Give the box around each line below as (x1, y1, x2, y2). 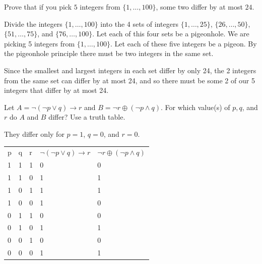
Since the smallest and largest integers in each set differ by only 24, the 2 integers (4, 65, 256, 75)
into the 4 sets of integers (100, 18, 178, 29)
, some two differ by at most (156, 2, 243, 12)
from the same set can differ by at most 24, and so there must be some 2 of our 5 (4, 75, 255, 85)
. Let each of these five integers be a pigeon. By (110, 38, 257, 48)
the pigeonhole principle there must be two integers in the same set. (4, 48, 214, 59)
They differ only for (4, 128, 64, 139)
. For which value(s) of (160, 101, 230, 112)
